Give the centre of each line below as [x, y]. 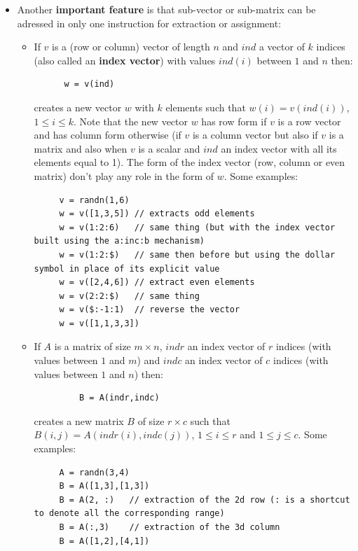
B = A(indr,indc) [119, 398]
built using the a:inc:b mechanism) [119, 241]
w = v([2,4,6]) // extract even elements [157, 283]
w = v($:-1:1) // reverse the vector [150, 310]
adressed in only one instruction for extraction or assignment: [149, 23]
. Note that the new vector [131, 121]
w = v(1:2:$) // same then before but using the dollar [197, 254]
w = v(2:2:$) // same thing [129, 296]
